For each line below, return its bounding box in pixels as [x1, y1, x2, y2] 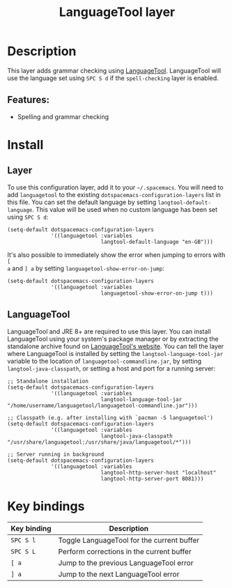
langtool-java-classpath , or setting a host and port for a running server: [7, 364, 216, 373]
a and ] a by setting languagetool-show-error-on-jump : [7, 264, 165, 272]
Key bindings [7, 498, 85, 514]
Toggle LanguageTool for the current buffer [58, 535, 200, 545]
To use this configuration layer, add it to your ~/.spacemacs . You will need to [7, 183, 224, 192]
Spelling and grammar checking [17, 112, 109, 121]
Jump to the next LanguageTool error [58, 569, 180, 579]
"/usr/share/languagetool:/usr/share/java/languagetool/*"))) [7, 438, 192, 446]
